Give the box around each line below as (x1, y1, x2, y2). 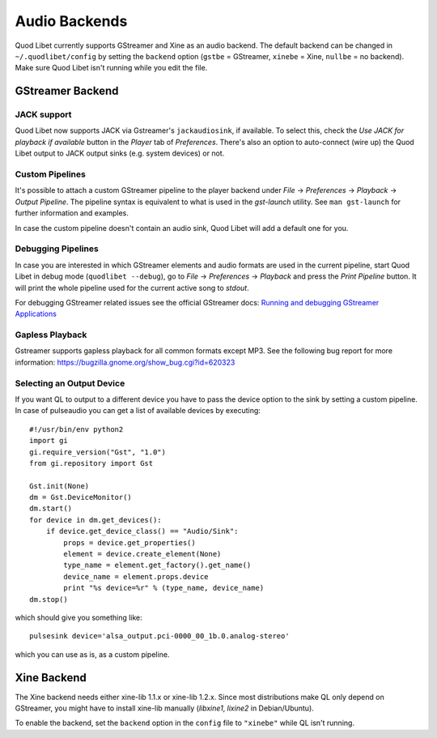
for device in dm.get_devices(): (29, 515, 162, 524)
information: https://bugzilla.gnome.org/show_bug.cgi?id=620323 (15, 357, 235, 367)
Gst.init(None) (29, 481, 90, 490)
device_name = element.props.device (63, 572, 210, 581)
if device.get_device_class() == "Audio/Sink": (45, 527, 239, 536)
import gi (29, 436, 68, 446)
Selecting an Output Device (15, 378, 125, 389)
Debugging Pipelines (15, 243, 99, 254)
